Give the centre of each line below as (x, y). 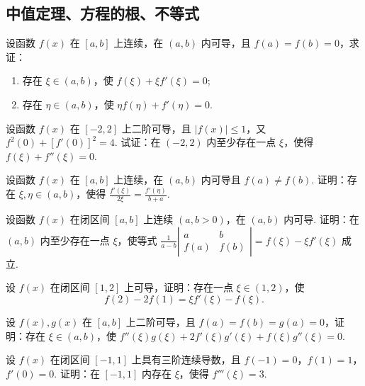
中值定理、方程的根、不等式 (102, 13)
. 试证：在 (137, 142)
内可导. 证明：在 (321, 219)
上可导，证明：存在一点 (178, 287)
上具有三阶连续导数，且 (186, 359)
